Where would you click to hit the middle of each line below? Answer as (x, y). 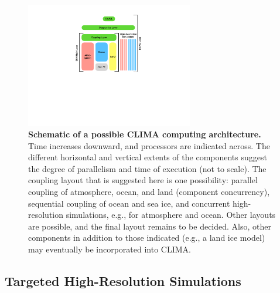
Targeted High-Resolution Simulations (123, 280)
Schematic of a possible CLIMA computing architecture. (145, 134)
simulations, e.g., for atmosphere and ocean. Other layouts (171, 215)
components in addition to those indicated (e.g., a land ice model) (147, 238)
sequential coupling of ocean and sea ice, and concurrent (129, 203)
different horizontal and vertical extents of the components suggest (148, 157)
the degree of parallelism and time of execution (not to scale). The (147, 168)
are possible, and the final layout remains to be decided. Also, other (150, 226)
